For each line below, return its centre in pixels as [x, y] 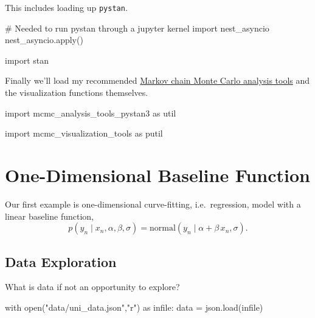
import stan [27, 60]
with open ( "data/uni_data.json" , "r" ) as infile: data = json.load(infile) [134, 307]
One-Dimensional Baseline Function [157, 175]
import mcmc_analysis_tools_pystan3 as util [91, 113]
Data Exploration [61, 261]
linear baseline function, [49, 216]
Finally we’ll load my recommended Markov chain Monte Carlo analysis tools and [157, 80]
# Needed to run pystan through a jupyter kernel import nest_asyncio [137, 28]
